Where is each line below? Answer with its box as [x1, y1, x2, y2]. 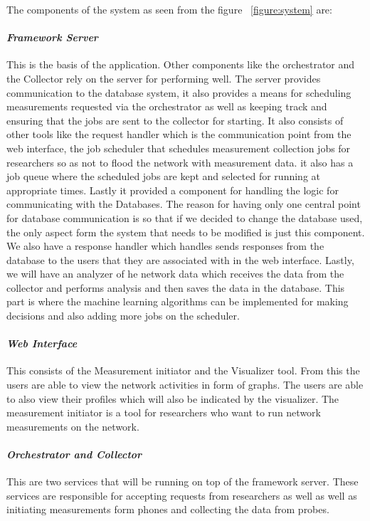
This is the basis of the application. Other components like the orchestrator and [6, 57, 355, 72]
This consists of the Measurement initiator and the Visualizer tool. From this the [6, 363, 360, 378]
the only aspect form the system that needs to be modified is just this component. [6, 224, 365, 239]
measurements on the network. [6, 419, 139, 433]
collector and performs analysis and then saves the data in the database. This [6, 280, 345, 295]
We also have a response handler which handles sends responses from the [6, 238, 324, 253]
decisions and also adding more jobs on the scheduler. [6, 308, 240, 323]
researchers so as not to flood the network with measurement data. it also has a [6, 154, 354, 169]
